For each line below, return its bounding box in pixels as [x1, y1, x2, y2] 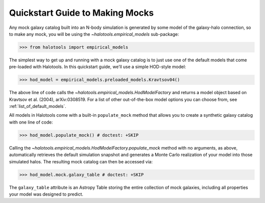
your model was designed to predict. [9, 191, 83, 197]
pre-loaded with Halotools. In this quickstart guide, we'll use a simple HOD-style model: [9, 64, 186, 70]
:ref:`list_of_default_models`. [9, 103, 66, 109]
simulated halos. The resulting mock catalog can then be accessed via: [9, 158, 153, 164]
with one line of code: [9, 119, 53, 125]
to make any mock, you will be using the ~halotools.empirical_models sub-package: [9, 31, 179, 37]
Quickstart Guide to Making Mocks [9, 7, 154, 18]
